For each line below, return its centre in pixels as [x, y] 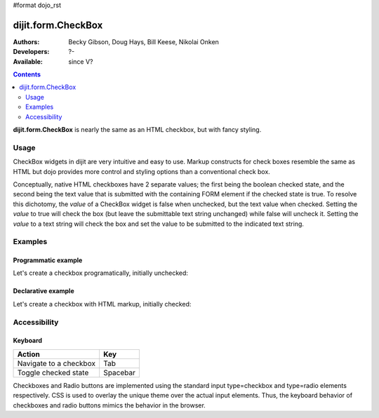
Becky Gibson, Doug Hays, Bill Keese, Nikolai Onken [144, 41]
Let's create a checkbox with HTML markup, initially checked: [102, 304]
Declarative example [44, 291]
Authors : [26, 41]
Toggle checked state [53, 372]
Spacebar [119, 372]
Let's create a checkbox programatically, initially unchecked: [101, 273]
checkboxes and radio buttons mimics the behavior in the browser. [109, 405]
